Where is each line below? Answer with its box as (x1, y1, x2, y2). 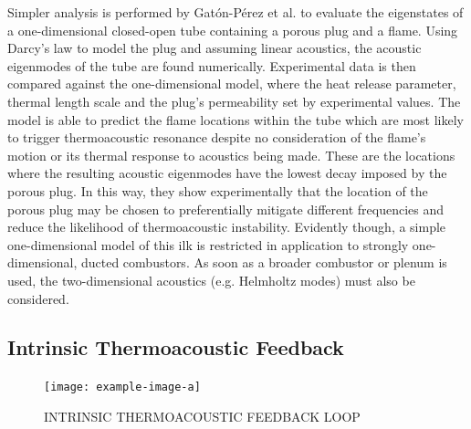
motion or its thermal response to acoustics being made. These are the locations (7, 145, 455, 164)
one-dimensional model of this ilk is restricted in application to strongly (7, 235, 409, 254)
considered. (7, 288, 69, 308)
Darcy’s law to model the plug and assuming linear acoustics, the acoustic (7, 38, 422, 58)
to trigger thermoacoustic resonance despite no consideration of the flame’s (7, 128, 426, 147)
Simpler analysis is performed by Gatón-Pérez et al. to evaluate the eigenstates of (7, 3, 464, 21)
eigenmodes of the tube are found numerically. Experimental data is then (7, 56, 416, 75)
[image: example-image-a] (44, 381, 201, 394)
